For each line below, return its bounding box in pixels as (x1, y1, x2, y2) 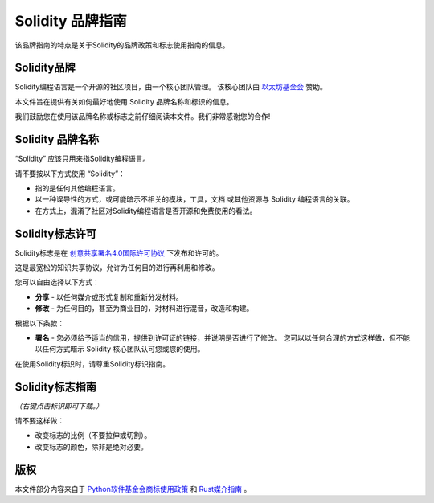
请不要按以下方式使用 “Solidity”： (14, 169, 126, 178)
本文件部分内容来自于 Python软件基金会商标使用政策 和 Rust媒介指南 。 (14, 484, 252, 493)
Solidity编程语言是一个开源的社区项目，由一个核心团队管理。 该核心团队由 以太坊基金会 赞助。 (14, 82, 327, 92)
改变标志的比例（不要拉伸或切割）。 (35, 431, 152, 440)
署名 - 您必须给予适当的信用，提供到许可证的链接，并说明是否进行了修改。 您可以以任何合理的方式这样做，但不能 (35, 333, 411, 342)
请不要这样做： (14, 416, 64, 426)
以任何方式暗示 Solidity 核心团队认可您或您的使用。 (35, 344, 205, 354)
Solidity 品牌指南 (14, 12, 128, 30)
